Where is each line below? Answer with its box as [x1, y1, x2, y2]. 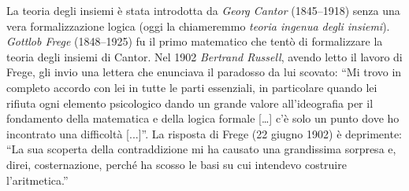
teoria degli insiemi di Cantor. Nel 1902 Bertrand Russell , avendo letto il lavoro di [6, 48, 403, 64]
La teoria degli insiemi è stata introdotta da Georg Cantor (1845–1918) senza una [6, 2, 400, 18]
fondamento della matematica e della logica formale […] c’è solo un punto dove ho [6, 110, 400, 127]
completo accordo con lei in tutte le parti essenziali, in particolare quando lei [6, 79, 377, 95]
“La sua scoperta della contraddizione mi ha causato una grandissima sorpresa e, [6, 141, 396, 157]
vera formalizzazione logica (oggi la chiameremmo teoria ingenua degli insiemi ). [6, 17, 390, 34]
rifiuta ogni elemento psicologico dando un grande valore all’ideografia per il [6, 94, 374, 111]
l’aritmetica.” [6, 171, 69, 188]
